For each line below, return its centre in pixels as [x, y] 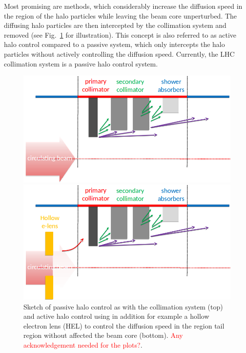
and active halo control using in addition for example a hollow [116, 316]
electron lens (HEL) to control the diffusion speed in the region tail [124, 325]
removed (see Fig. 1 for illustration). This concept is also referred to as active [120, 34]
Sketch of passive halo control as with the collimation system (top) [123, 306]
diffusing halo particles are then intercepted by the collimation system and [115, 25]
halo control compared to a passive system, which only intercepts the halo [114, 44]
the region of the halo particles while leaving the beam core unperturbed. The [121, 15]
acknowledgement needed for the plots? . [83, 344]
